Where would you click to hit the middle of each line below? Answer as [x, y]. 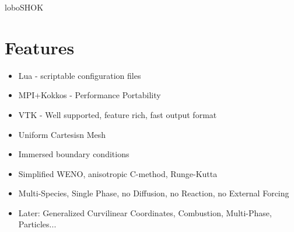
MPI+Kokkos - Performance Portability [90, 95]
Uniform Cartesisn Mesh [62, 134]
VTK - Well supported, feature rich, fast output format [118, 114]
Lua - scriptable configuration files [80, 75]
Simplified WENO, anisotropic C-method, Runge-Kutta [118, 173]
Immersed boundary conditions [74, 154]
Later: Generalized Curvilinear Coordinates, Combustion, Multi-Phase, [145, 212]
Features [40, 47]
